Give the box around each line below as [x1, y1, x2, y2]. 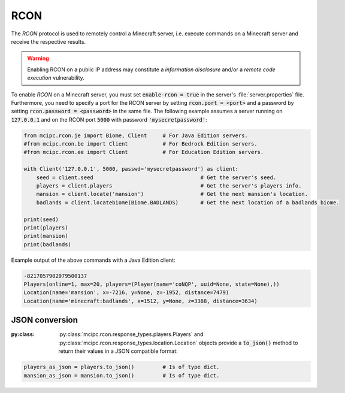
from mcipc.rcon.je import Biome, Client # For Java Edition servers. [23, 132, 249, 139]
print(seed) [23, 216, 59, 223]
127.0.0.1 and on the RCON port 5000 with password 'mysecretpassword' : [11, 116, 207, 123]
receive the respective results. [11, 38, 86, 45]
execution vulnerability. [27, 74, 85, 81]
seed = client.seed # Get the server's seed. [36, 174, 277, 181]
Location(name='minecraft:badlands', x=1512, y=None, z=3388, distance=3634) [23, 297, 258, 304]
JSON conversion [11, 315, 78, 325]
